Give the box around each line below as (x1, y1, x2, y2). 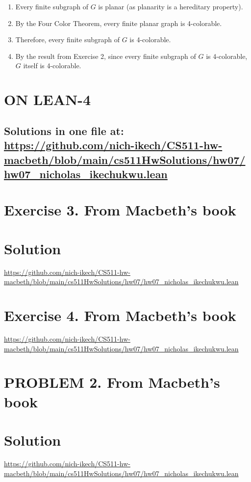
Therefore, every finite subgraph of (15, 34, 120, 45)
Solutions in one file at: (4, 123, 124, 138)
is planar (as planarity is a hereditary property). (98, 1, 243, 11)
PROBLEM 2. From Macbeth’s (4, 372, 220, 392)
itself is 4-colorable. (23, 60, 81, 71)
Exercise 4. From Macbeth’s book (4, 305, 236, 325)
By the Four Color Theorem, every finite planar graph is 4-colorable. (15, 18, 222, 28)
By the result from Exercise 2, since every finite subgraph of (15, 51, 196, 61)
